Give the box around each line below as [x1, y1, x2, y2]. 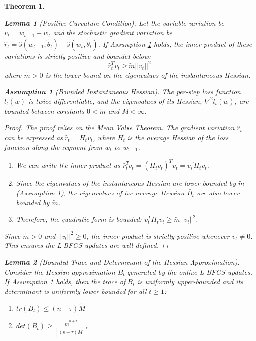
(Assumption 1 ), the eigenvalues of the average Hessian [16, 188, 185, 198]
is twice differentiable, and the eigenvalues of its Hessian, [28, 96, 202, 106]
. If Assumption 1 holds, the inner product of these [98, 38, 252, 49]
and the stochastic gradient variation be [53, 27, 173, 38]
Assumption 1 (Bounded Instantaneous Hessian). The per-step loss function [4, 86, 241, 97]
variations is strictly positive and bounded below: [4, 50, 151, 61]
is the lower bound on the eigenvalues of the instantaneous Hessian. [45, 69, 251, 80]
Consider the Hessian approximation [4, 266, 115, 277]
